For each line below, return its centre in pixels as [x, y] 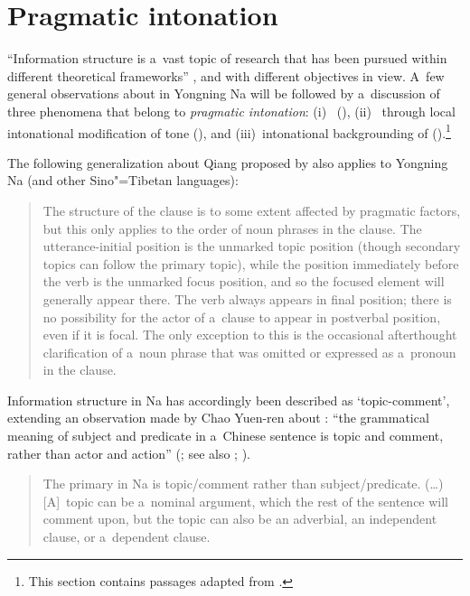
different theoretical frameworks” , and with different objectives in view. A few [226, 75]
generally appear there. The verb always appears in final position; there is [247, 298]
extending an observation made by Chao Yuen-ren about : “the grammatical [218, 418]
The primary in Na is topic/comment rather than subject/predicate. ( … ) [243, 484]
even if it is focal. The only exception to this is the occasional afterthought [250, 335]
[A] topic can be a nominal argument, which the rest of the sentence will [246, 501]
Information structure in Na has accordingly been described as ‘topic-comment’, [229, 400]
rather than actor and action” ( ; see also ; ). [129, 453]
